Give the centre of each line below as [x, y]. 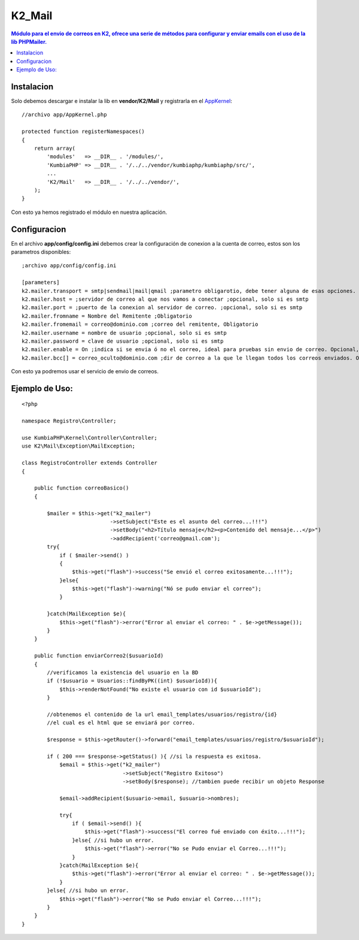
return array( [55, 148]
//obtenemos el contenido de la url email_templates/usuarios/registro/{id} [162, 714]
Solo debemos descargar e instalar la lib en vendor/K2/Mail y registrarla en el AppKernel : [122, 101]
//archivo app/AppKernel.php [64, 115]
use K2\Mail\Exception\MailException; [79, 446]
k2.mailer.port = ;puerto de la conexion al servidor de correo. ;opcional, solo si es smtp [162, 308]
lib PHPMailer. [29, 41]
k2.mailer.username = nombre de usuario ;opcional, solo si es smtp [124, 333]
